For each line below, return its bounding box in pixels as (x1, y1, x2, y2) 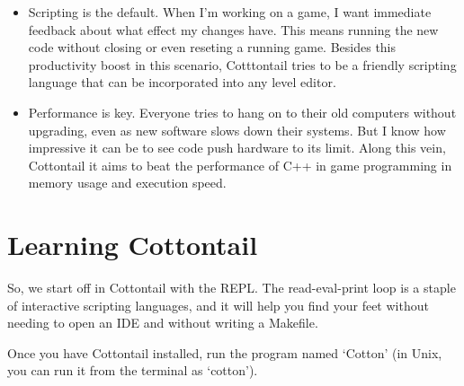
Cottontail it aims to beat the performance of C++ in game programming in (28, 155, 452, 174)
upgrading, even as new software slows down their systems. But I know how (28, 120, 446, 139)
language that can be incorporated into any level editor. (28, 73, 336, 92)
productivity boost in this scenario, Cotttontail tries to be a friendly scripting (28, 55, 457, 74)
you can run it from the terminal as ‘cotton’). (7, 361, 258, 380)
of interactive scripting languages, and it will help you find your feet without (7, 295, 429, 314)
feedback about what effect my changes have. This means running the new (28, 20, 439, 39)
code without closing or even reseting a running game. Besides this (28, 38, 397, 57)
